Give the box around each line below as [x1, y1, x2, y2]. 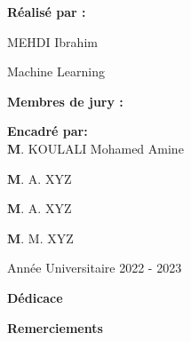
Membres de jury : [7, 91, 123, 110]
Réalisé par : [7, 3, 86, 20]
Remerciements [7, 318, 103, 337]
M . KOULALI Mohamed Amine [7, 139, 184, 157]
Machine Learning [7, 62, 105, 81]
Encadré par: [7, 122, 88, 140]
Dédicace [7, 288, 63, 306]
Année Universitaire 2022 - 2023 [7, 258, 182, 277]
